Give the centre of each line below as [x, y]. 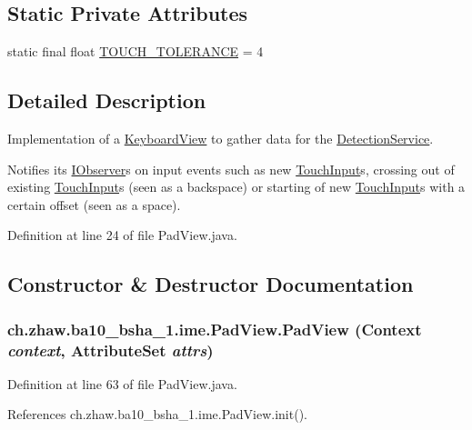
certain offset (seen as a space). [94, 204]
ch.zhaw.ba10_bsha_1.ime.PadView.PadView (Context [215, 329]
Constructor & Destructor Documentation [211, 284]
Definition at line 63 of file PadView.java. [122, 383]
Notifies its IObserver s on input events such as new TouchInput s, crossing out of [231, 169]
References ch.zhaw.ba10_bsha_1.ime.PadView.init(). [157, 414]
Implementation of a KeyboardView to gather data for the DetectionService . [221, 138]
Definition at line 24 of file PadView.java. [122, 235]
